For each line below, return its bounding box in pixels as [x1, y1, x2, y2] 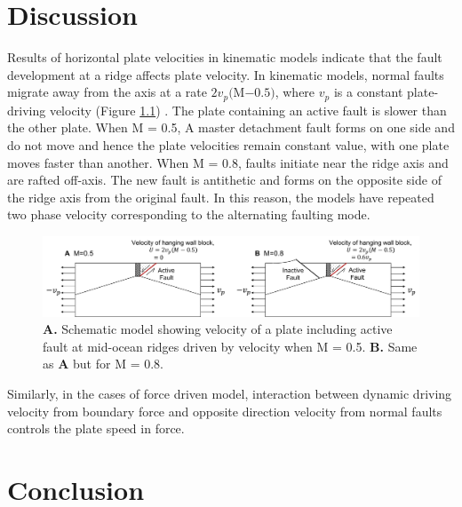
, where [275, 83, 315, 101]
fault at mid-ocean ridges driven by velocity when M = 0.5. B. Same [43, 337, 418, 355]
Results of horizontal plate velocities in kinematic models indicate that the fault [7, 48, 442, 67]
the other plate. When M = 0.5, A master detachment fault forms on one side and [7, 118, 455, 137]
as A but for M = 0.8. [43, 354, 163, 373]
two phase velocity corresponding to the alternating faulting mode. [7, 205, 370, 224]
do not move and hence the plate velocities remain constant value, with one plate [7, 135, 450, 154]
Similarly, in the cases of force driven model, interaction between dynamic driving [7, 384, 452, 402]
